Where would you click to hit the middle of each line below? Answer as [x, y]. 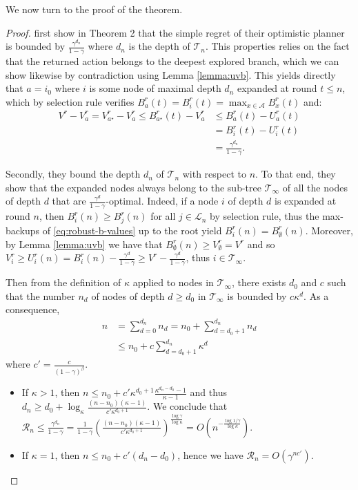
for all [163, 216]
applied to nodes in [173, 282]
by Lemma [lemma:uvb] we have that [84, 244]
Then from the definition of [63, 282]
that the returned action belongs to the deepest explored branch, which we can [172, 61]
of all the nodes [315, 187]
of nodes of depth [128, 295]
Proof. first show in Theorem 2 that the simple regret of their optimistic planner [175, 32]
